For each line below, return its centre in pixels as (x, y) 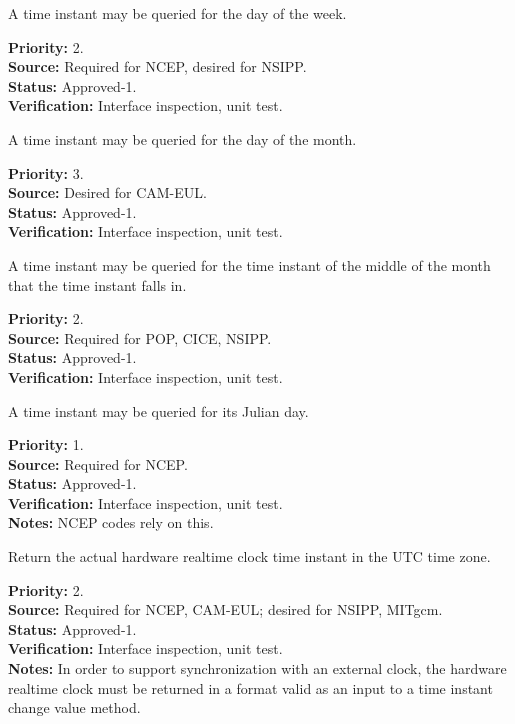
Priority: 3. (46, 172)
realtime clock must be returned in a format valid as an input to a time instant (250, 687)
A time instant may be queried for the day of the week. (177, 13)
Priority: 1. (46, 444)
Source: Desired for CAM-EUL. (107, 192)
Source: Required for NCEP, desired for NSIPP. (157, 66)
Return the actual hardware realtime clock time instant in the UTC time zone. (249, 556)
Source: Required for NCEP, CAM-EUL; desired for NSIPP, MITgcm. (225, 609)
